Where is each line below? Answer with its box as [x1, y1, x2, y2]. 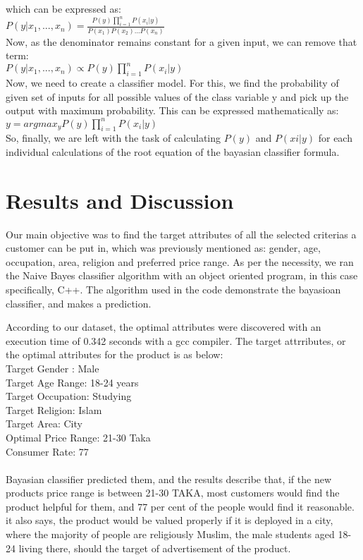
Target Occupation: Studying [6, 389, 132, 403]
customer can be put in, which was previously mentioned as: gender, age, [6, 241, 321, 255]
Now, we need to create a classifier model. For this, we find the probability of [6, 75, 339, 90]
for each [318, 130, 352, 145]
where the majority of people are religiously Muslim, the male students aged [6, 527, 335, 542]
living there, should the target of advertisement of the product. [18, 540, 291, 555]
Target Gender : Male [6, 360, 99, 375]
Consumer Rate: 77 [6, 444, 89, 458]
